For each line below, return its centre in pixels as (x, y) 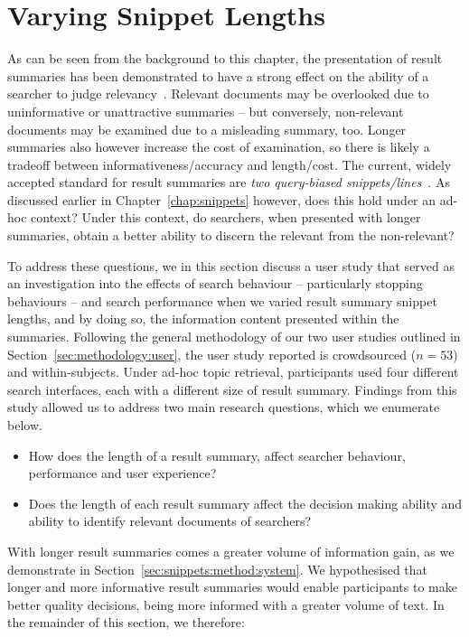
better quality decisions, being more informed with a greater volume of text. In (226, 604)
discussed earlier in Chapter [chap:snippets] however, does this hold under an (222, 199)
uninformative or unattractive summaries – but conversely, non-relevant (206, 111)
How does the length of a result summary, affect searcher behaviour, (217, 455)
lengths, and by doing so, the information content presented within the (203, 318)
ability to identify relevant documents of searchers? (170, 521)
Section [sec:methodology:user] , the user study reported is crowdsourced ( (212, 354)
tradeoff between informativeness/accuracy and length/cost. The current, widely (230, 164)
